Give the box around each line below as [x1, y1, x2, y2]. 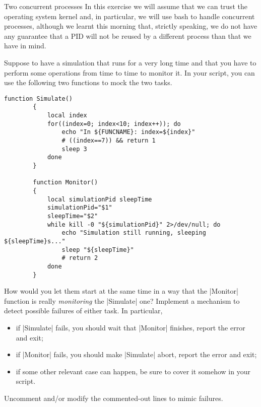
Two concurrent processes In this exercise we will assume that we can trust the [4, 1, 247, 11]
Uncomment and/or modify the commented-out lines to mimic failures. [4, 392, 223, 403]
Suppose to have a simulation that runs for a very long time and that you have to [4, 57, 256, 67]
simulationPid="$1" [47, 204, 112, 212]
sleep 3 [61, 145, 87, 153]
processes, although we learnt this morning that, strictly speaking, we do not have [4, 21, 257, 31]
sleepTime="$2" [47, 212, 98, 220]
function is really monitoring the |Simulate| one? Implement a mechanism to [4, 295, 240, 306]
